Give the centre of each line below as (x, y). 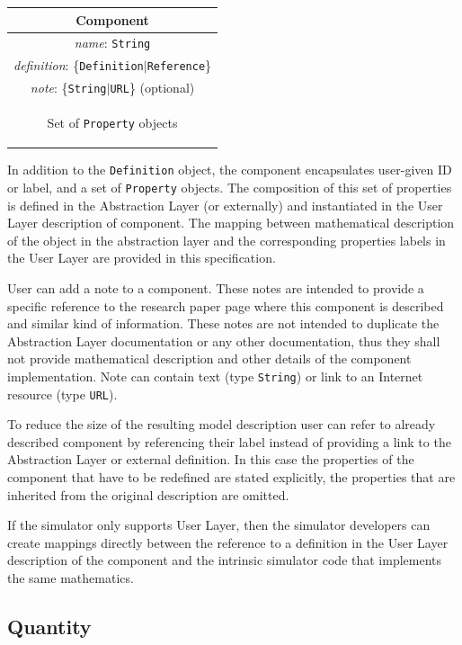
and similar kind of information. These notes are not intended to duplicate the (223, 323)
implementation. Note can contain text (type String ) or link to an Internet (215, 376)
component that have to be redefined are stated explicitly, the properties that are (231, 476)
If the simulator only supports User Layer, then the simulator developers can (219, 525)
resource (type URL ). (62, 394)
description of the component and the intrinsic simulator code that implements (225, 560)
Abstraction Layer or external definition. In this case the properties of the (211, 459)
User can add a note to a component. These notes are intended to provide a (216, 287)
